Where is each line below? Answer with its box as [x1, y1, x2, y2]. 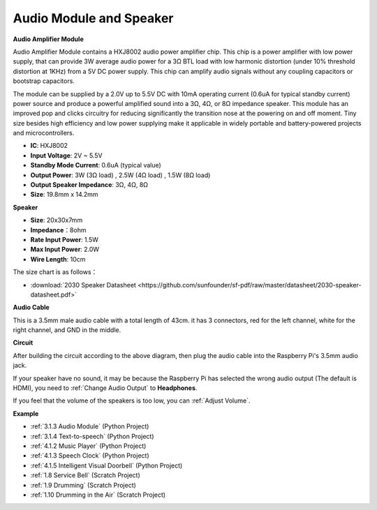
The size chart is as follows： [13, 268, 98, 276]
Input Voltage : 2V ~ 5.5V [30, 151, 103, 160]
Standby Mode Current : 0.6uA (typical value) [30, 161, 162, 170]
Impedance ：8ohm [30, 225, 87, 234]
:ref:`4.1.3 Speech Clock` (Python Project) [30, 451, 149, 460]
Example [13, 409, 39, 418]
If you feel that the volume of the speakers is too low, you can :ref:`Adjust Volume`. [13, 396, 251, 405]
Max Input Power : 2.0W [30, 245, 100, 254]
